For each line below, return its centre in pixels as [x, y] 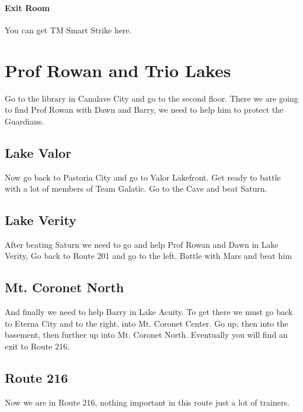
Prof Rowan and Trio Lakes [118, 70]
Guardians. [25, 121]
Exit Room [27, 7]
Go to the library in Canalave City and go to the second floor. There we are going [151, 98]
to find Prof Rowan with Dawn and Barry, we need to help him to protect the [144, 110]
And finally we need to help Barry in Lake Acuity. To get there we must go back [149, 312]
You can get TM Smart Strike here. [68, 30]
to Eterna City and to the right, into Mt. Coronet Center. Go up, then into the [147, 323]
